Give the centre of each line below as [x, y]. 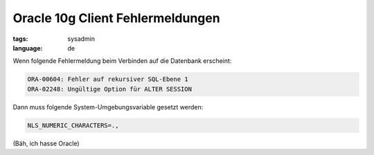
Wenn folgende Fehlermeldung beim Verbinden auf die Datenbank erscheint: [122, 61]
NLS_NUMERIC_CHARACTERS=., [73, 125]
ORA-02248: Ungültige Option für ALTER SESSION [109, 89]
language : [28, 48]
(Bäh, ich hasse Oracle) [46, 143]
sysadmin [81, 39]
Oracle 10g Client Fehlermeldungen [117, 18]
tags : [20, 39]
